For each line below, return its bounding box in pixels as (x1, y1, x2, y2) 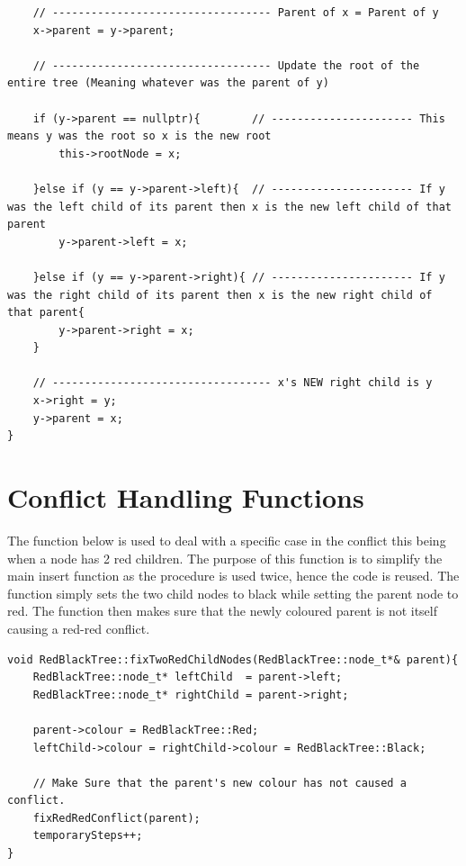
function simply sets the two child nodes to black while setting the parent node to (7, 583, 459, 602)
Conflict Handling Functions (7, 479, 364, 516)
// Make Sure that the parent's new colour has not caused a (32, 776, 407, 789)
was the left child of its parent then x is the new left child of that (7, 200, 452, 213)
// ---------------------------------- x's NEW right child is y (32, 376, 433, 390)
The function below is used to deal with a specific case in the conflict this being (7, 530, 446, 549)
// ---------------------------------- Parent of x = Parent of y (32, 6, 439, 19)
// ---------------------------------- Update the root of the (32, 59, 420, 72)
